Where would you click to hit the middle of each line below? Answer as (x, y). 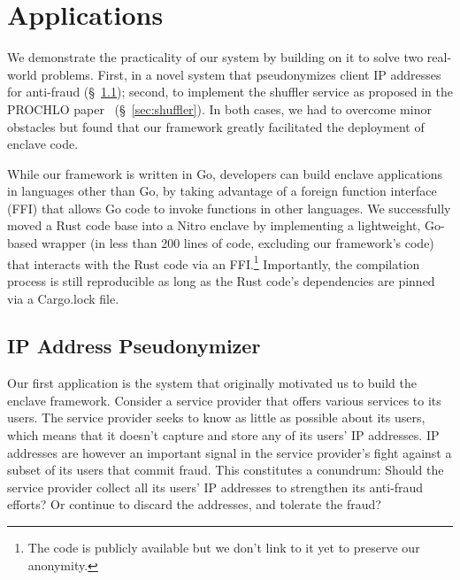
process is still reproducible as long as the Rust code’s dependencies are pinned (221, 280)
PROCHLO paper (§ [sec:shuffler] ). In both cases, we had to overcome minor (219, 108)
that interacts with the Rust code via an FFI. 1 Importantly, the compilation (214, 262)
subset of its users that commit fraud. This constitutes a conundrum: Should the (226, 470)
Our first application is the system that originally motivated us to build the (212, 383)
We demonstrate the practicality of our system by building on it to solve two (215, 57)
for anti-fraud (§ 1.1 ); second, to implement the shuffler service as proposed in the (230, 92)
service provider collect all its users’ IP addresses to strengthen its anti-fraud (215, 487)
